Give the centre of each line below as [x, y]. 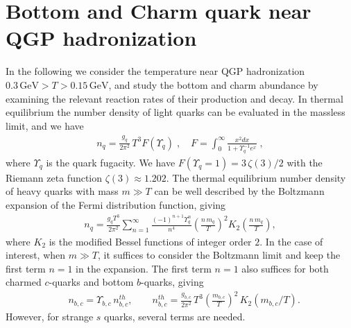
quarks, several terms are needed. [175, 317]
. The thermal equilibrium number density [256, 177]
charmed [24, 282]
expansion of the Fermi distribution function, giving [116, 205]
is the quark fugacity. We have [111, 162]
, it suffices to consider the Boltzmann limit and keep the [219, 255]
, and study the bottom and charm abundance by [213, 84]
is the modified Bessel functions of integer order [150, 241]
